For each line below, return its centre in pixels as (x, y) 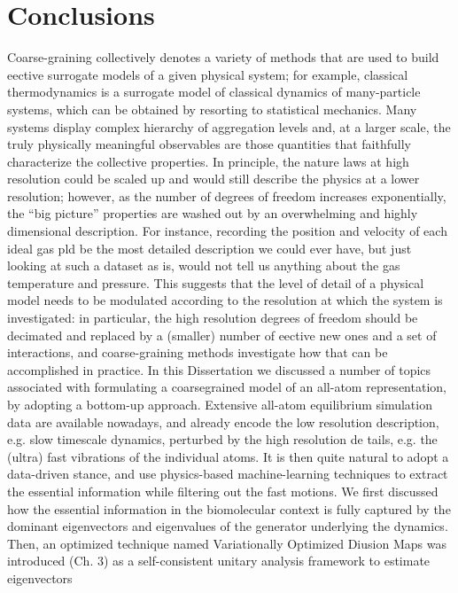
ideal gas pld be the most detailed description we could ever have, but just (210, 248)
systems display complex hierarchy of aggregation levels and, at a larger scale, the (229, 126)
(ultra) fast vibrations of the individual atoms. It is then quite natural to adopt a (228, 456)
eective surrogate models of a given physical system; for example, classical (208, 74)
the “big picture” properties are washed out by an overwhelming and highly (213, 213)
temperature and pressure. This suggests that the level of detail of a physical (216, 282)
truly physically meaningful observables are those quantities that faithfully (209, 144)
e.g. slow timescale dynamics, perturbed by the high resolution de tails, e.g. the (222, 439)
